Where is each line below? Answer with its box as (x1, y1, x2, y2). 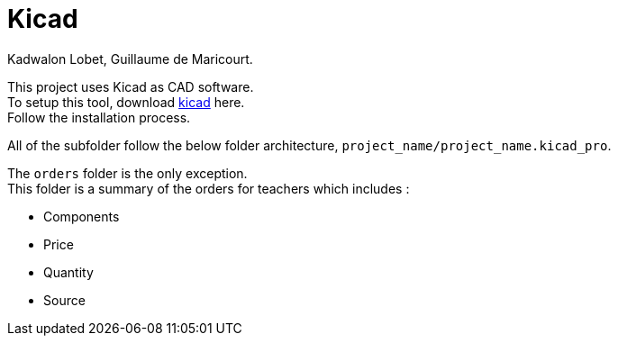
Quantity (43, 264, 94, 280)
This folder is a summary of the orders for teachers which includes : (7, 180, 410, 196)
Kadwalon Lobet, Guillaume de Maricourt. (7, 50, 253, 67)
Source (43, 292, 86, 308)
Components (43, 208, 120, 224)
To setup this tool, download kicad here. (7, 94, 245, 110)
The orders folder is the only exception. (7, 165, 248, 181)
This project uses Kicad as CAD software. (7, 78, 254, 95)
